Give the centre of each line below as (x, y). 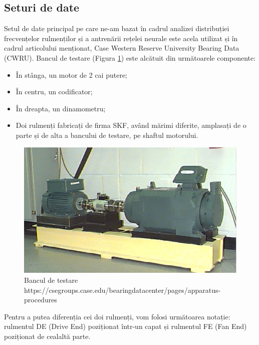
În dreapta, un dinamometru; (61, 108)
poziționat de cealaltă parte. (47, 336)
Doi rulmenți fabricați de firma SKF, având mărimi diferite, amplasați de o (131, 125)
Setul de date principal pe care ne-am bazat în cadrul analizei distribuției (117, 28)
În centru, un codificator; (54, 92)
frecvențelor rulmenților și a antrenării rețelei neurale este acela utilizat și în (121, 38)
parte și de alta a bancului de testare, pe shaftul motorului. (107, 135)
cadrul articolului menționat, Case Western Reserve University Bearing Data (122, 48)
